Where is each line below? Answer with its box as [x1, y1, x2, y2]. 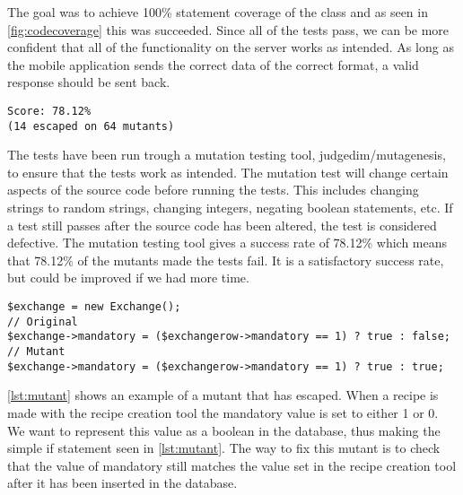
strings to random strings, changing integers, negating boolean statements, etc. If [7, 198, 453, 217]
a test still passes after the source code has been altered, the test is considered [7, 215, 437, 234]
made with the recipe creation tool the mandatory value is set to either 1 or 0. [7, 403, 439, 421]
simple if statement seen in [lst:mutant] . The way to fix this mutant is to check [7, 439, 441, 457]
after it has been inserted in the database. [7, 473, 238, 492]
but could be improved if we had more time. [7, 268, 249, 287]
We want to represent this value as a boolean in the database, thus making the [7, 421, 441, 439]
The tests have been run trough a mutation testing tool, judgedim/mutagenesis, [7, 145, 446, 164]
